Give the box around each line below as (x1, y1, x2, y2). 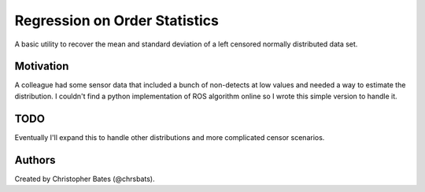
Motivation (14, 60, 69, 73)
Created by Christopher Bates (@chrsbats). (14, 174, 155, 183)
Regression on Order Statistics (14, 12, 220, 29)
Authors (14, 153, 56, 167)
